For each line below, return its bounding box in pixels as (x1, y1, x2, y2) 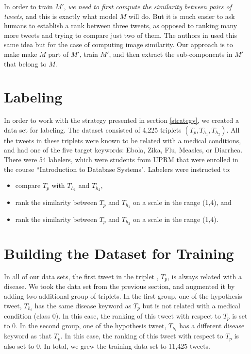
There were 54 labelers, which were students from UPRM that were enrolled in (4, 154, 238, 165)
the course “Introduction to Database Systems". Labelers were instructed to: (4, 164, 231, 174)
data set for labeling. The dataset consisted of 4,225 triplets (4, 124, 182, 135)
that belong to (4, 58, 47, 68)
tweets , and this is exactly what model (4, 11, 117, 21)
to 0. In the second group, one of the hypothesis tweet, (4, 320, 167, 331)
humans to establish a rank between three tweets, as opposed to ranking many (4, 20, 237, 31)
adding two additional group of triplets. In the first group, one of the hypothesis (4, 291, 242, 301)
